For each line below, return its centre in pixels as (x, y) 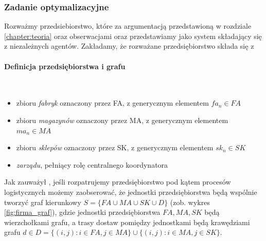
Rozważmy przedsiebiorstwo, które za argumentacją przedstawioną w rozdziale (128, 26)
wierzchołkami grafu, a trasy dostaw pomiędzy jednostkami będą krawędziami (127, 222)
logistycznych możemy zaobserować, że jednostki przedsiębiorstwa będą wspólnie (131, 192)
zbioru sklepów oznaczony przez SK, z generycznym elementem (115, 147)
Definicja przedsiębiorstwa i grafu (65, 66)
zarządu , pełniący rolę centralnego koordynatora (92, 164)
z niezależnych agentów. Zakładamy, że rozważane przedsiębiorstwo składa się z (129, 46)
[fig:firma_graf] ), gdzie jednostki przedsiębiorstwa (82, 212)
